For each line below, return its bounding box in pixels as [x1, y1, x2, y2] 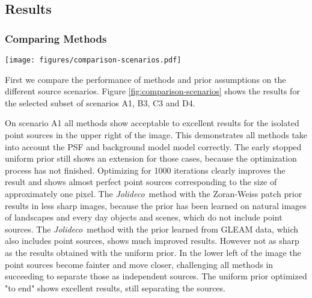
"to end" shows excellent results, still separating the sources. [5, 281, 225, 294]
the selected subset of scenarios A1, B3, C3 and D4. [5, 96, 195, 109]
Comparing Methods [5, 31, 107, 46]
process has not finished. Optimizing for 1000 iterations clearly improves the [5, 163, 286, 176]
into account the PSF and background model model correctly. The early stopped [5, 140, 302, 153]
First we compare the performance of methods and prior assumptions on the [5, 73, 286, 85]
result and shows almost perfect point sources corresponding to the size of [5, 175, 277, 188]
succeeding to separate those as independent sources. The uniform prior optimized [5, 270, 307, 282]
